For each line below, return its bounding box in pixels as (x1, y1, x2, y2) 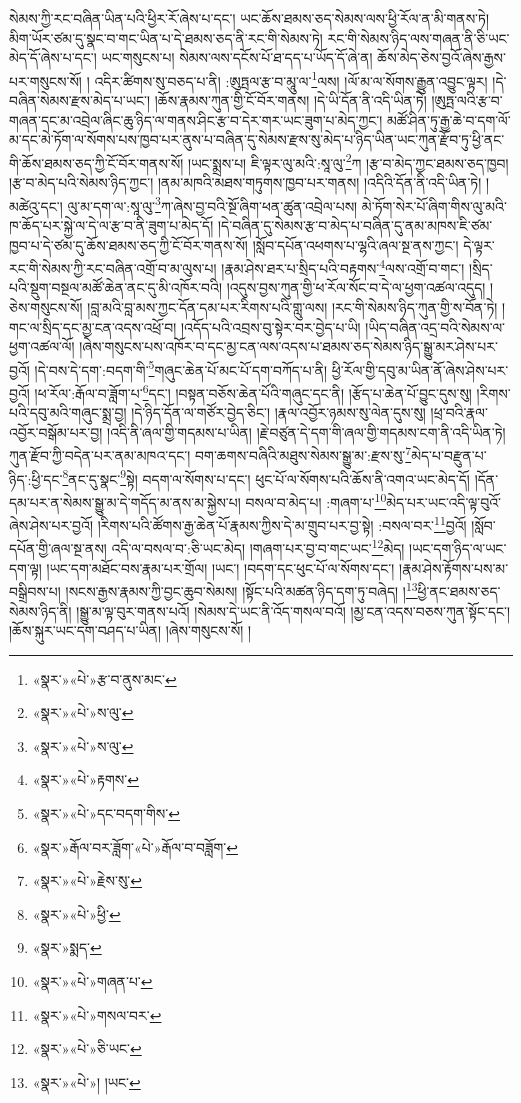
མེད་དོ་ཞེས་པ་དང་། (9, 47, 97, 68)
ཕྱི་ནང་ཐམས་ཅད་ (417, 580, 501, 601)
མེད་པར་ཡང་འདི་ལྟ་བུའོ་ (386, 491, 501, 512)
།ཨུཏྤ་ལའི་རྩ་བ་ (431, 90, 503, 111)
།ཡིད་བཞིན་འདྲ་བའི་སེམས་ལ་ (365, 316, 505, 337)
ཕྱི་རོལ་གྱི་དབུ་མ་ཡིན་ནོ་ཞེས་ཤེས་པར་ (331, 359, 509, 380)
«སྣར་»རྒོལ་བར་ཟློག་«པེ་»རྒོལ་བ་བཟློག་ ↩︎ (32, 836, 238, 857)
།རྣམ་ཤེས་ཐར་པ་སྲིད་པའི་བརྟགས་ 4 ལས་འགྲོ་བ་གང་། (221, 255, 465, 278)
